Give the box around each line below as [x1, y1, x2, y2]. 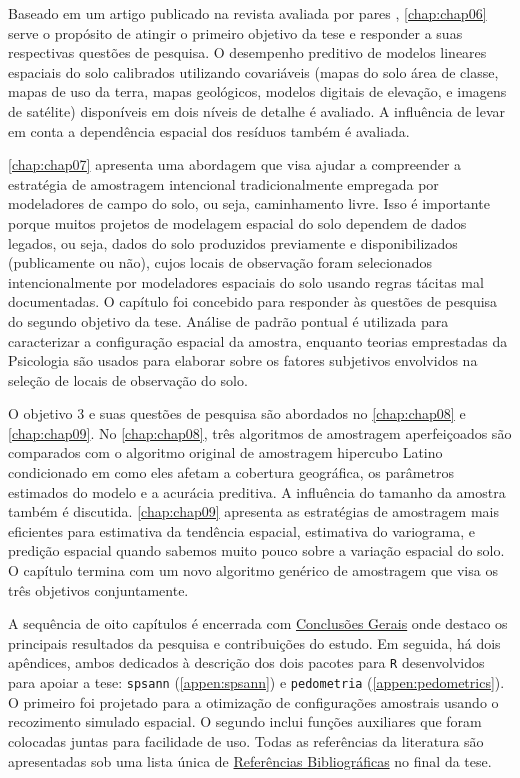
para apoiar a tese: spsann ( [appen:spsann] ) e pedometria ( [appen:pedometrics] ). [8, 672, 505, 693]
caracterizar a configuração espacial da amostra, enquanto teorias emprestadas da [8, 330, 508, 351]
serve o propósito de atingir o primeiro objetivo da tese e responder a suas [8, 22, 463, 43]
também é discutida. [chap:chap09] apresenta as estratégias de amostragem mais [8, 501, 499, 522]
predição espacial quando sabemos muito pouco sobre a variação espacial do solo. [8, 540, 505, 561]
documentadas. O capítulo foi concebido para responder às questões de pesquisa [8, 291, 498, 312]
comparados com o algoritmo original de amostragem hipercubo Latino [8, 442, 443, 463]
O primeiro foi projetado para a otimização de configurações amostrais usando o [8, 691, 499, 712]
